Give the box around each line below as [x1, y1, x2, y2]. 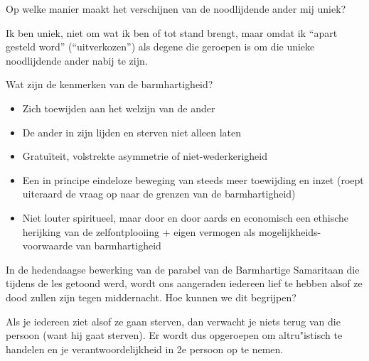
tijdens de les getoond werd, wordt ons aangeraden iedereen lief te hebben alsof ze [6, 276, 363, 291]
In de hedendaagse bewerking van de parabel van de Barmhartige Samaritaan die [6, 262, 360, 276]
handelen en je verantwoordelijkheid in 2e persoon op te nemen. [6, 341, 284, 356]
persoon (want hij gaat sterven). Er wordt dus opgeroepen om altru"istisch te [6, 328, 343, 343]
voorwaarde [22, 238, 73, 253]
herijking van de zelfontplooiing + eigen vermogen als [22, 224, 256, 239]
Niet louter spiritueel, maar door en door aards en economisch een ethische [22, 210, 349, 225]
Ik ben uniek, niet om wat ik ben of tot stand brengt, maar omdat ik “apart [6, 25, 338, 40]
